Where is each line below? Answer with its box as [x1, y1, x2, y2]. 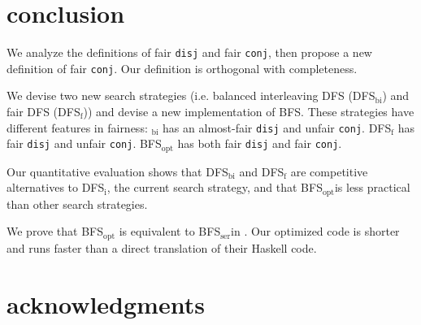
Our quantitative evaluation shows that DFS [7, 162, 228, 180]
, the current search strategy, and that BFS [106, 179, 323, 196]
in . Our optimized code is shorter [231, 223, 400, 240]
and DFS [239, 162, 284, 180]
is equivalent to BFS [119, 223, 221, 240]
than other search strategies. [7, 195, 148, 212]
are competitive [290, 162, 368, 180]
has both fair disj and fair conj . [177, 135, 342, 152]
